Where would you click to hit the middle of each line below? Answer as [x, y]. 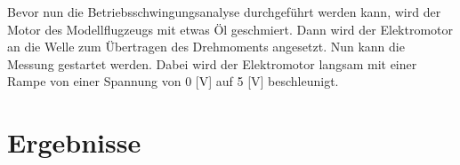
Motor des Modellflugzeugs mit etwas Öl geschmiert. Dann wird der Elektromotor [230, 29]
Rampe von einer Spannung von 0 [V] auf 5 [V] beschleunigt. [173, 81]
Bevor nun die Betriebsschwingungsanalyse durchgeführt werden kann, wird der [224, 12]
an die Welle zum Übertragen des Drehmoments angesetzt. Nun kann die [206, 47]
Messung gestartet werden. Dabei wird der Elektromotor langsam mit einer [212, 63]
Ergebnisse [74, 142]
